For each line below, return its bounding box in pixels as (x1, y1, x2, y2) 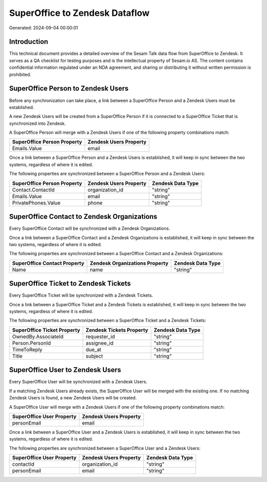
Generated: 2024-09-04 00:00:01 (9, 25, 79, 31)
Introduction (9, 38, 48, 46)
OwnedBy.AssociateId (12, 333, 64, 340)
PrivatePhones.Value (12, 199, 61, 206)
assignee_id (86, 339, 114, 346)
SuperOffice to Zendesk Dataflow (9, 7, 150, 18)
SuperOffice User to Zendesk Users (9, 366, 121, 374)
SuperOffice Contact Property (12, 260, 85, 267)
